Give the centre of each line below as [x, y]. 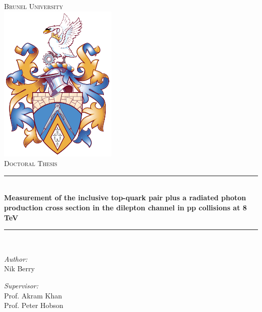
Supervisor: [21, 285]
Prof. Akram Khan [33, 295]
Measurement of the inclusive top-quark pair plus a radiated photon [125, 198]
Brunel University [34, 6]
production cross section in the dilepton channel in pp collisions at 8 [125, 207]
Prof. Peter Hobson [34, 305]
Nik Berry [19, 268]
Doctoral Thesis [31, 163]
